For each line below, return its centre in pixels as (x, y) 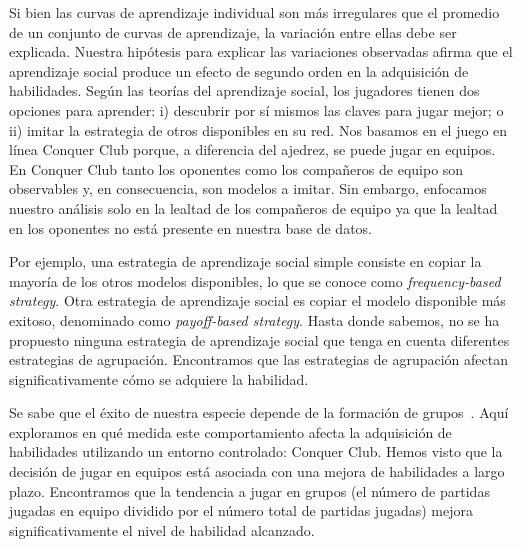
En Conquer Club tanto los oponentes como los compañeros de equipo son (236, 168)
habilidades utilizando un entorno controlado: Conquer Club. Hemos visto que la (256, 451)
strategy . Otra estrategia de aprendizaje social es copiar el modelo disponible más (257, 300)
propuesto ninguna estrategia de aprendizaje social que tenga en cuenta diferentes (259, 339)
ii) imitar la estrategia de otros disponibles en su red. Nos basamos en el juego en (258, 129)
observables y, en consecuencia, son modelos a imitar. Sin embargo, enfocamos (248, 188)
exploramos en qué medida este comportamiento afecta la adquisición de (230, 431)
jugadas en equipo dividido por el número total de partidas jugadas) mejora (241, 510)
